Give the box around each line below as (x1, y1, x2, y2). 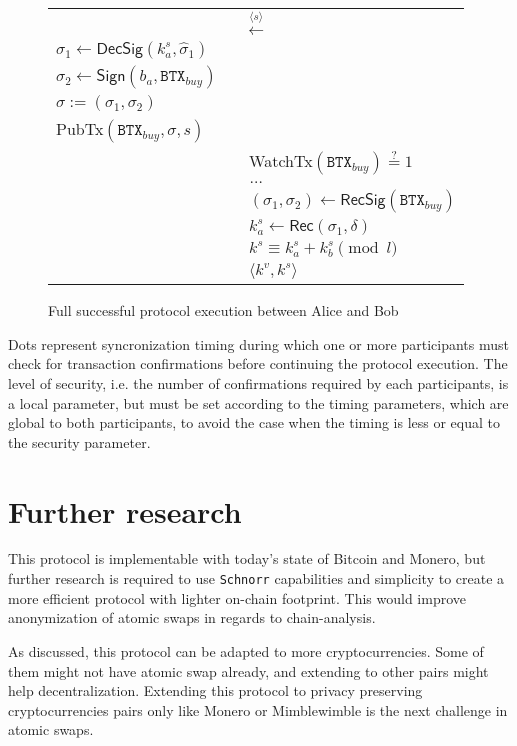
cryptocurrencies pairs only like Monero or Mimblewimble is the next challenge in (8, 699, 508, 720)
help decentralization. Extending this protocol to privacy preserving (8, 680, 423, 701)
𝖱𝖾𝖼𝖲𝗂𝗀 (340, 192, 386, 209)
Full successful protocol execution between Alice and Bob (48, 300, 399, 321)
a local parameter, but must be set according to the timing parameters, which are (8, 392, 509, 413)
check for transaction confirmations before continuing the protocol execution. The (8, 353, 508, 374)
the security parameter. (8, 431, 151, 452)
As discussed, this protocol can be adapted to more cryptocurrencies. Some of (8, 640, 484, 661)
